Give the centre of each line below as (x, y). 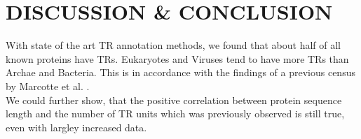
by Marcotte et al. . (48, 86)
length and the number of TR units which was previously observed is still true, (175, 114)
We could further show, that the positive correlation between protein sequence (174, 100)
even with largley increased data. (76, 127)
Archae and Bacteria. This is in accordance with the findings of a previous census (180, 72)
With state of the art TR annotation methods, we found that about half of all (173, 45)
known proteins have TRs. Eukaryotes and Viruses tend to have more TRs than (177, 58)
